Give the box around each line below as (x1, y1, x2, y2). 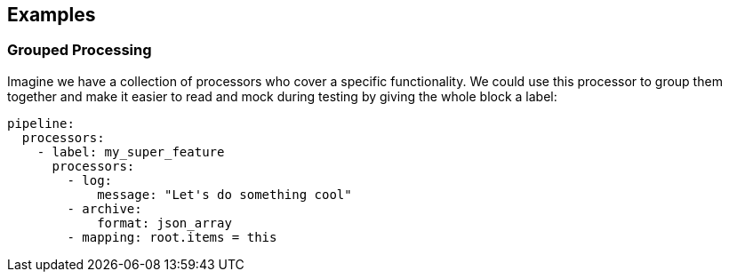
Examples (7, 4, 96, 26)
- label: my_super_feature (36, 144, 225, 159)
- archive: (67, 201, 142, 216)
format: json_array (97, 215, 232, 230)
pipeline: (7, 116, 75, 131)
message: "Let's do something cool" (97, 187, 352, 202)
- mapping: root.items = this (67, 229, 277, 244)
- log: (67, 172, 113, 187)
